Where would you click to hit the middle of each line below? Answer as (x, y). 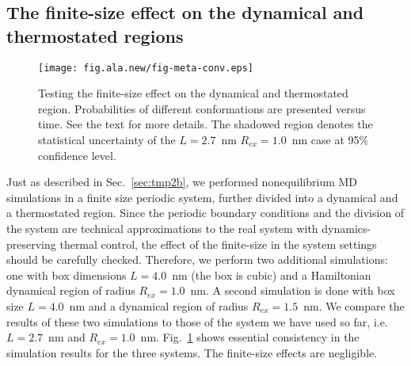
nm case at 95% (330, 140)
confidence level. (77, 155)
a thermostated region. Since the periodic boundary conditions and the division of (205, 213)
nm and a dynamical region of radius (159, 305)
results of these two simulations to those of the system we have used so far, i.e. (197, 321)
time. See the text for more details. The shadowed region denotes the (205, 124)
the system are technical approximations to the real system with (162, 228)
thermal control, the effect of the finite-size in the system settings (218, 244)
